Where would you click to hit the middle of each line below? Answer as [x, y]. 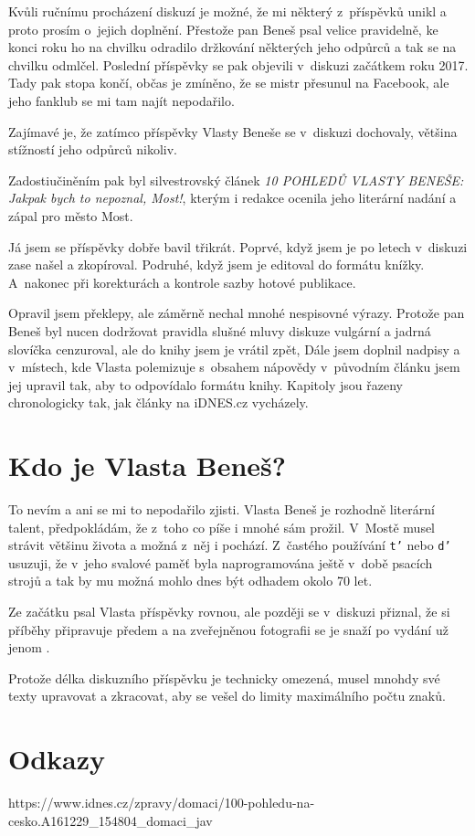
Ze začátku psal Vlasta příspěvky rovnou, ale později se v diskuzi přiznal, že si [229, 612]
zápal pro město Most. [71, 215]
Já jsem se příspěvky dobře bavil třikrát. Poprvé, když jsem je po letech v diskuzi [238, 246]
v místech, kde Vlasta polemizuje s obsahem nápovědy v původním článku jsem [234, 367]
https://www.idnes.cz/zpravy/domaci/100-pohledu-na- [162, 803]
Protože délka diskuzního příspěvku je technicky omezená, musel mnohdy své [224, 677]
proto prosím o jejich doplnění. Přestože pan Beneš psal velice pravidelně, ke [223, 29]
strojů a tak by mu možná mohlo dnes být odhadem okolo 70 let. [190, 581]
